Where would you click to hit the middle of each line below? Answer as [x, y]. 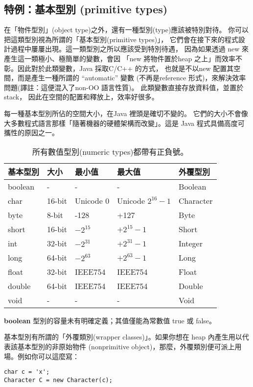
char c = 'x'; [27, 372]
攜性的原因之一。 [31, 133]
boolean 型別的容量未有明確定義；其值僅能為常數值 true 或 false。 [110, 320]
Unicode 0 [92, 200]
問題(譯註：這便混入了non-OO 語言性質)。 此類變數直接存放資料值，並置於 [124, 87]
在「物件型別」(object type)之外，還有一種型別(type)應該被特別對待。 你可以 [126, 30]
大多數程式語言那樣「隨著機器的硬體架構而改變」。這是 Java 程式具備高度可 [124, 123]
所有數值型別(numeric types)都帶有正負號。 [110, 151]
